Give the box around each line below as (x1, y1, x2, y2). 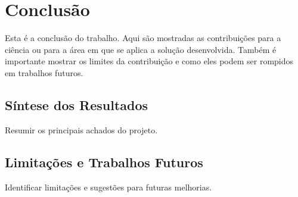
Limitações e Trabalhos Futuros (5, 152, 203, 171)
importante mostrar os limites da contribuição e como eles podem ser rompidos (5, 55, 294, 67)
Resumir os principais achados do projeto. (5, 123, 158, 136)
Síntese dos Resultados (5, 95, 148, 114)
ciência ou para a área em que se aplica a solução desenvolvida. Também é (5, 43, 277, 55)
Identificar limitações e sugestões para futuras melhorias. (5, 180, 212, 193)
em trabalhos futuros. (5, 66, 83, 79)
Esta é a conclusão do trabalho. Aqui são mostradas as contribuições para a (5, 32, 281, 44)
